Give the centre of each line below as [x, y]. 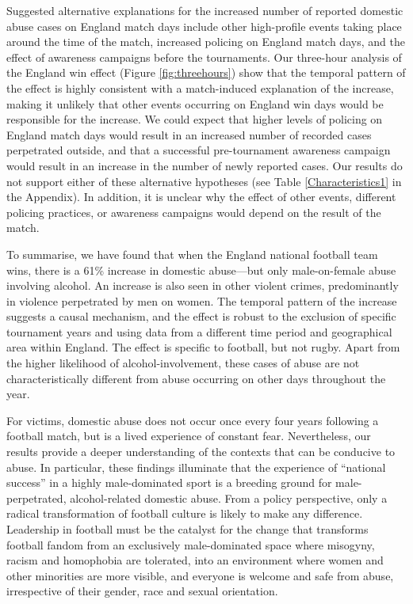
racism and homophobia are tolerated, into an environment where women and [195, 560]
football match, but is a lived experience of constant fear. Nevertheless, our [189, 436]
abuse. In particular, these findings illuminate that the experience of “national [196, 467]
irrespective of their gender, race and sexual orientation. [142, 591]
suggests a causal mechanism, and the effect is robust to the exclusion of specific [201, 316]
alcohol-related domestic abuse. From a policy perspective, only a [229, 498]
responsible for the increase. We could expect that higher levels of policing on [195, 119]
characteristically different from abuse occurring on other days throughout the [196, 378]
